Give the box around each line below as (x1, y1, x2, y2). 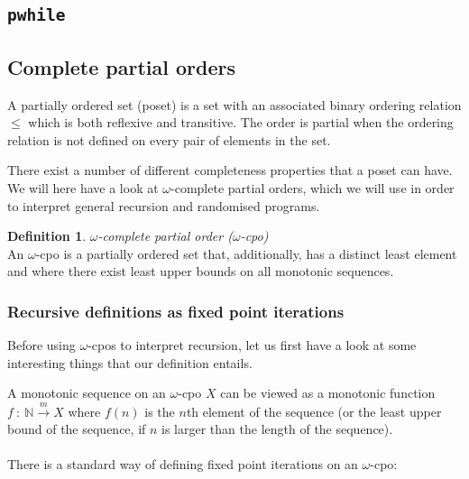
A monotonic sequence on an (7, 383, 166, 402)
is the (144, 401, 175, 420)
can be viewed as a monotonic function (220, 383, 436, 402)
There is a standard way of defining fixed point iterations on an (7, 455, 358, 474)
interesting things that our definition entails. (7, 353, 253, 372)
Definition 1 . (7, 226, 87, 245)
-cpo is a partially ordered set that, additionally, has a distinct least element (35, 244, 457, 263)
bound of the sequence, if (7, 419, 146, 438)
